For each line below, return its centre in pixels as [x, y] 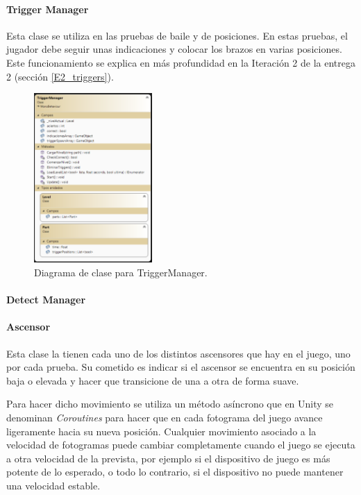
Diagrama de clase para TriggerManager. [121, 272]
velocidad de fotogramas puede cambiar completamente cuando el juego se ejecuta [181, 445]
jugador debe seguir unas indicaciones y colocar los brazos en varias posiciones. [174, 49]
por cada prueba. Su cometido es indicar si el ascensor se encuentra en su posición [181, 367]
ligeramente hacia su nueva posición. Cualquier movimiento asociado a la [161, 431]
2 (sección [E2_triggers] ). [60, 76]
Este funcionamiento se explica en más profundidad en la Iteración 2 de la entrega [181, 62]
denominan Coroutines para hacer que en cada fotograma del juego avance [165, 417]
